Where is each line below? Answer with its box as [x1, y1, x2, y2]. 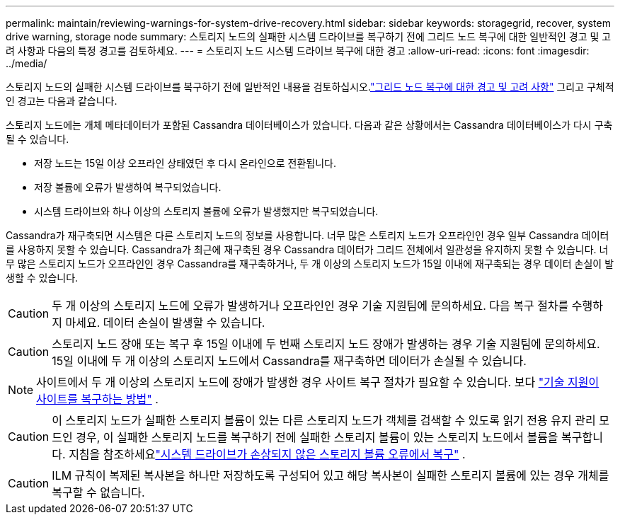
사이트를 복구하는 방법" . [36, 392, 159, 406]
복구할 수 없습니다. [52, 485, 145, 499]
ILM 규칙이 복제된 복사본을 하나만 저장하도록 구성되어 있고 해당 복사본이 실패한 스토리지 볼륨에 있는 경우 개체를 [52, 468, 609, 483]
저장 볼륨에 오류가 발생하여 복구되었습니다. [34, 181, 222, 193]
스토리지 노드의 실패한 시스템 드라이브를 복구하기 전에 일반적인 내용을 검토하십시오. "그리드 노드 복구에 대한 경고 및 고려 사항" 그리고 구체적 [6, 81, 614, 93]
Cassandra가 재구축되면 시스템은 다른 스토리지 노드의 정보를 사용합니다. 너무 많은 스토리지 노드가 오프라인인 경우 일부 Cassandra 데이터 [6, 229, 609, 241]
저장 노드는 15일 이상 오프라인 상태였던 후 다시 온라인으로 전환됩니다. [34, 157, 336, 169]
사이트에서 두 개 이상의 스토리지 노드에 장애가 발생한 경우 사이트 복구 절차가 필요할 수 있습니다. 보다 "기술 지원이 [36, 375, 599, 389]
